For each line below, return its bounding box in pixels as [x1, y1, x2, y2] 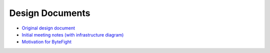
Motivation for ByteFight [21, 39, 72, 45]
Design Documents [9, 7, 90, 18]
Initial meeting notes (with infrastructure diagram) [21, 31, 124, 37]
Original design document [21, 25, 75, 31]
